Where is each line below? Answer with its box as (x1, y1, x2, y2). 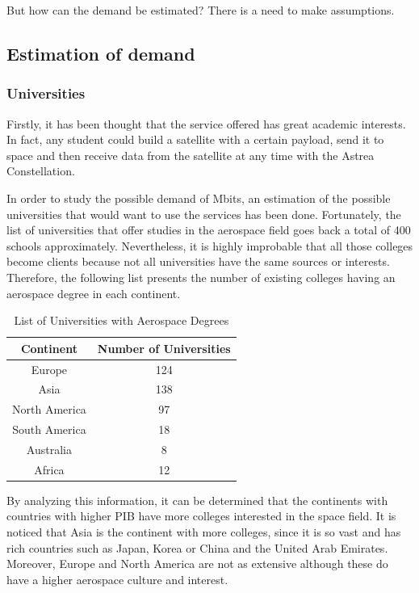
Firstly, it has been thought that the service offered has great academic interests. (6, 115, 406, 132)
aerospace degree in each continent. (6, 284, 181, 301)
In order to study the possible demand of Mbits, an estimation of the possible (6, 189, 391, 206)
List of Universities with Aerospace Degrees (14, 312, 229, 329)
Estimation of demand (6, 40, 195, 65)
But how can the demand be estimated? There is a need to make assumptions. (6, 2, 395, 18)
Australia (26, 440, 72, 457)
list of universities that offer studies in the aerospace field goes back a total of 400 (6, 221, 411, 238)
